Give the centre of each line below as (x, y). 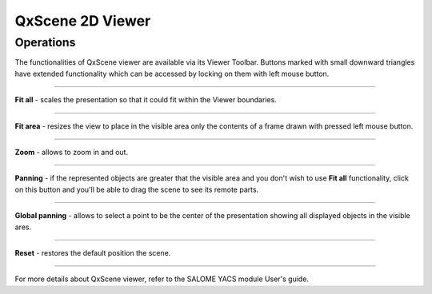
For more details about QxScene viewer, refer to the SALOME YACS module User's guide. (162, 279)
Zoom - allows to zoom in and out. (71, 152)
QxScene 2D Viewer (83, 21)
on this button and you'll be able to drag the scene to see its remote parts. (137, 189)
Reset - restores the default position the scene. (93, 252)
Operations (45, 42)
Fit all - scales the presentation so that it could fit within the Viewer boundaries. (146, 100)
